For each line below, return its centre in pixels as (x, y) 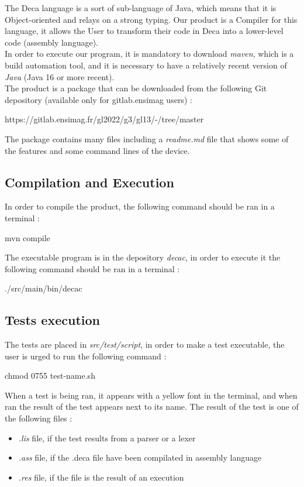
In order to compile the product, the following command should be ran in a (140, 206)
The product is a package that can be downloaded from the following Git (136, 88)
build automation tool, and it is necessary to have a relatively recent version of (146, 65)
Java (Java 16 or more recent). (60, 76)
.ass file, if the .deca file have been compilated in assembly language (140, 457)
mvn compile (27, 237)
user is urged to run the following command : (86, 356)
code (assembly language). (51, 42)
